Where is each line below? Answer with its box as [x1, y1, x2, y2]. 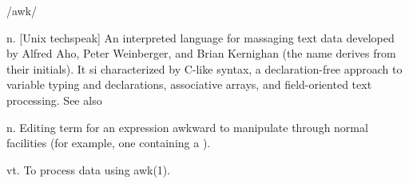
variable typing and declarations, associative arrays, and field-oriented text [6, 76, 372, 93]
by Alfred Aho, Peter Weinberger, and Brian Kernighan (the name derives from [6, 45, 396, 62]
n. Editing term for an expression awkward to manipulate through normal [6, 118, 368, 135]
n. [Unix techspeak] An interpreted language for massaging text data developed [6, 29, 395, 46]
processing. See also [6, 91, 102, 108]
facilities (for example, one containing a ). [6, 134, 211, 151]
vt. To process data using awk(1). [6, 161, 171, 178]
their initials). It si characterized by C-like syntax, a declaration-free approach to [6, 60, 403, 77]
